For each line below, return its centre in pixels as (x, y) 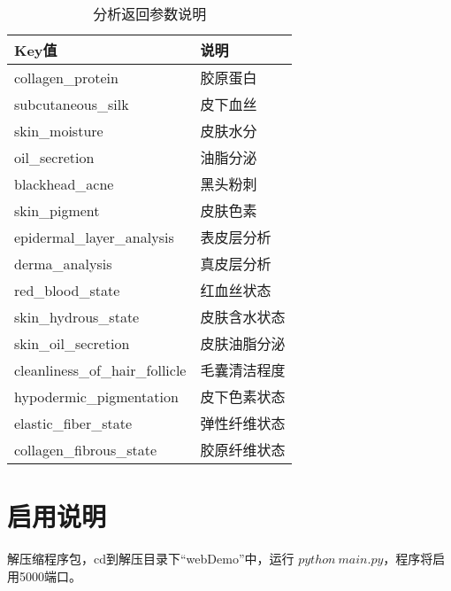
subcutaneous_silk (72, 104)
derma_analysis (63, 263)
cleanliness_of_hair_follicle (100, 369)
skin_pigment (57, 210)
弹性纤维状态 (243, 423)
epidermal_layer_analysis (94, 237)
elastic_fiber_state (73, 423)
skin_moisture (59, 130)
